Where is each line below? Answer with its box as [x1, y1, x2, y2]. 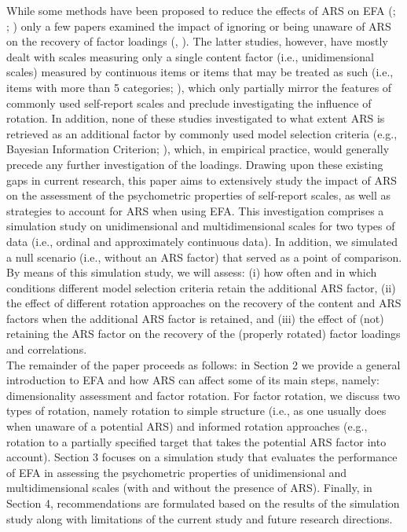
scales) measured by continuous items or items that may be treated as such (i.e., [6, 64, 394, 80]
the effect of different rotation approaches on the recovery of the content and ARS [6, 295, 401, 311]
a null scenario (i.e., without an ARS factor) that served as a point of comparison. [6, 248, 402, 265]
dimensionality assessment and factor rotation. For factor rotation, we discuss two [6, 387, 401, 403]
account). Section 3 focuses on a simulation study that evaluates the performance [6, 449, 398, 465]
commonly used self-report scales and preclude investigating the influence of [6, 94, 372, 111]
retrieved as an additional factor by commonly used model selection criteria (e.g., [6, 125, 398, 141]
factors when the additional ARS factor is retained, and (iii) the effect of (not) [6, 310, 384, 326]
